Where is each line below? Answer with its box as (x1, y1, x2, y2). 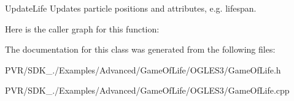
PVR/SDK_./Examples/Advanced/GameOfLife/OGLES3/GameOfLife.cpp (5, 84, 290, 97)
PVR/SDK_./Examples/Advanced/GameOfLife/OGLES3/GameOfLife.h (5, 63, 281, 76)
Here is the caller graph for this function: (5, 22, 160, 35)
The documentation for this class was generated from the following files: (5, 43, 276, 56)
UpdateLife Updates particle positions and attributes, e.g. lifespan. (5, 2, 257, 14)
